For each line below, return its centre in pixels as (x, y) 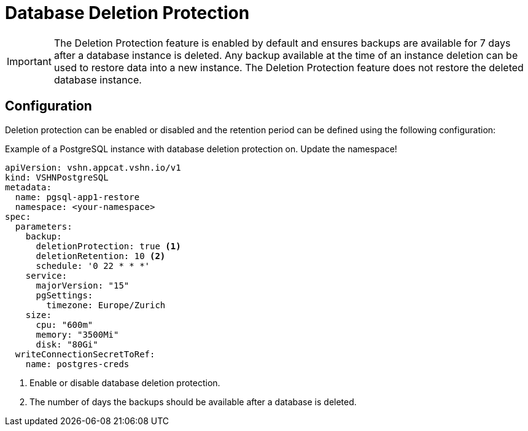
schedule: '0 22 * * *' (93, 266)
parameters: (44, 226)
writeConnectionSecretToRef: (85, 354)
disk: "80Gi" (67, 344)
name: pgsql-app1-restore (77, 197)
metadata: (28, 187)
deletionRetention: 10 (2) (101, 256)
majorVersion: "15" (83, 285)
